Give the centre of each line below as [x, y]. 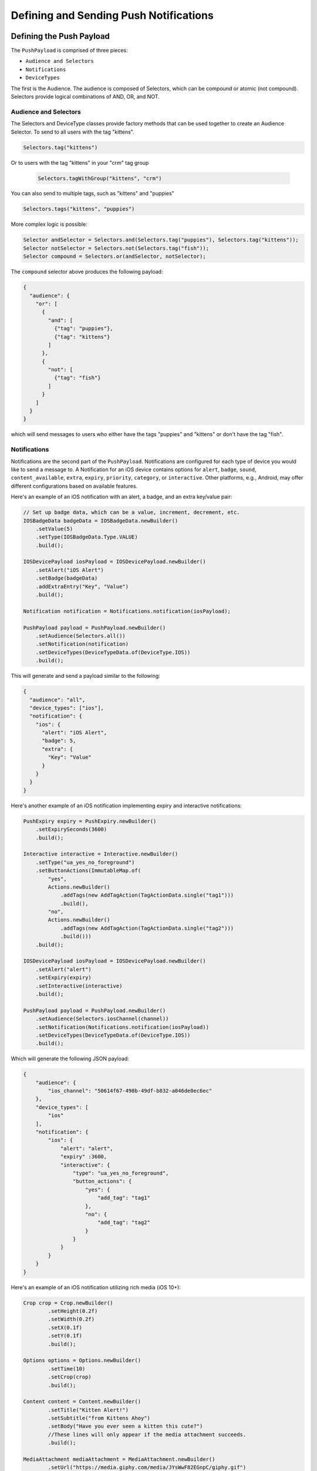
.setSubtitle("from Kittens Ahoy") [99, 1418]
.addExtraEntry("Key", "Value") [82, 586]
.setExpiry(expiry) [64, 978]
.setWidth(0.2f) [71, 1319]
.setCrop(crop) [70, 1377]
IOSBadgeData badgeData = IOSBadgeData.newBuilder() [101, 520]
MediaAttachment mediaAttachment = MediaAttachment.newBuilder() [119, 1460]
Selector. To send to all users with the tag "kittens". [72, 132]
